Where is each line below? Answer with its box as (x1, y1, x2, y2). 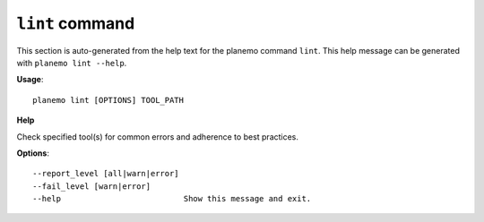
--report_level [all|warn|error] (32, 168, 179, 179)
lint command (16, 13, 135, 33)
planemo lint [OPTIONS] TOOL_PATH (32, 95, 184, 105)
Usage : (16, 74, 44, 85)
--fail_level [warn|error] (32, 181, 151, 192)
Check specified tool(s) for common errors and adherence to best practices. (16, 131, 299, 142)
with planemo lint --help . (16, 57, 127, 68)
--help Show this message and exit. (32, 193, 312, 204)
